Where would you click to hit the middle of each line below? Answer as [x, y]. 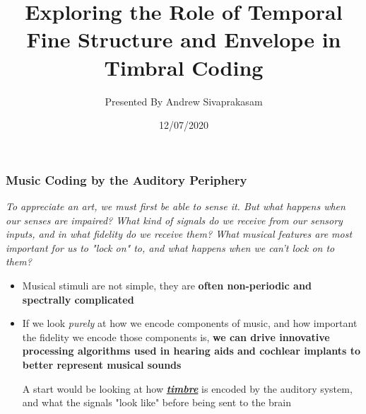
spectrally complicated [78, 299]
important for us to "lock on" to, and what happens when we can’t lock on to [170, 247]
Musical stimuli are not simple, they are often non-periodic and [167, 285]
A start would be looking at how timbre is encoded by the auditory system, [187, 388]
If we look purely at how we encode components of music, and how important [190, 323]
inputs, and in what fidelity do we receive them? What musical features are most [179, 234]
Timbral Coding [184, 67]
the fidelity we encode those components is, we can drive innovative [176, 337]
